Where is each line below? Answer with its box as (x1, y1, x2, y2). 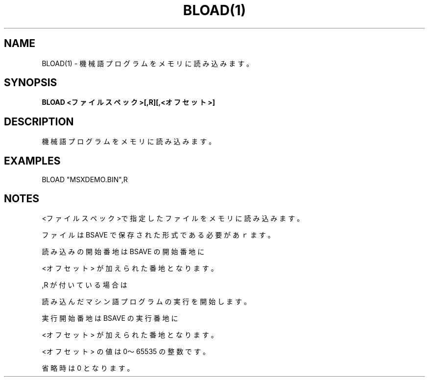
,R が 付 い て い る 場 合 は (42, 280, 127, 289)
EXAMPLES (4, 154, 61, 167)
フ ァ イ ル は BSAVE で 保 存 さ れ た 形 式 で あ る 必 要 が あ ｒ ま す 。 (42, 230, 275, 239)
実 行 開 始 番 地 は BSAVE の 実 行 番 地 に (42, 313, 178, 322)
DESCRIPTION (4, 115, 74, 128)
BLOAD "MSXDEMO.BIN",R (42, 175, 128, 184)
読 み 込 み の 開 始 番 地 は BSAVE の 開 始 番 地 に (42, 247, 205, 256)
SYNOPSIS (4, 76, 57, 89)
